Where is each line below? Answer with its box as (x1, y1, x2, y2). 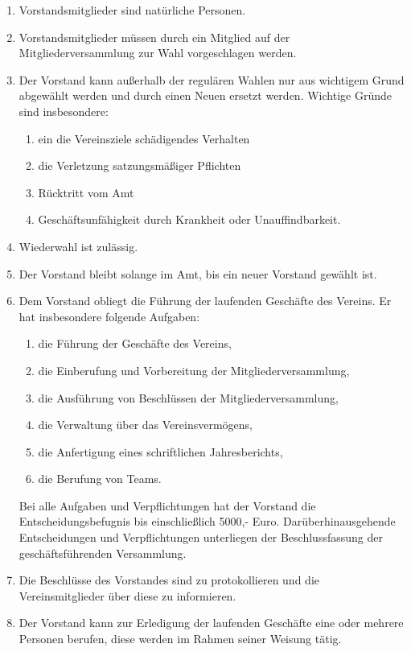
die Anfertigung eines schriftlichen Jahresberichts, (38, 443, 283, 460)
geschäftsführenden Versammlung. (18, 544, 187, 561)
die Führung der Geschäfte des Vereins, (38, 335, 232, 352)
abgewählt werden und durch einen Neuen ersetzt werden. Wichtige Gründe (18, 87, 392, 104)
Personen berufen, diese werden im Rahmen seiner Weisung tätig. (18, 630, 342, 647)
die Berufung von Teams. (38, 470, 162, 487)
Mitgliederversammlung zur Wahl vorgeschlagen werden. (18, 44, 297, 61)
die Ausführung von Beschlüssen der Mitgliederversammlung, (38, 389, 339, 406)
